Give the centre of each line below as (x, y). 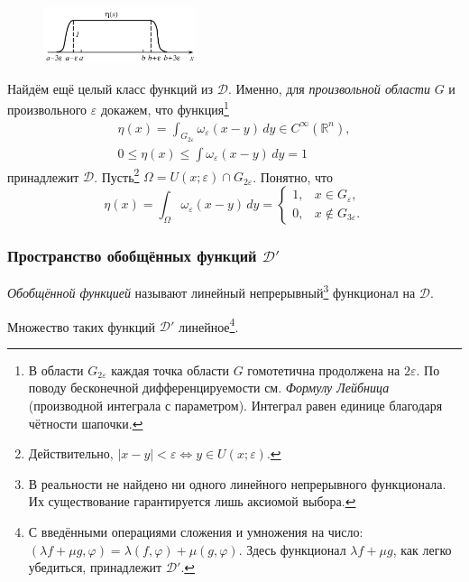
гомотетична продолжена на (324, 370)
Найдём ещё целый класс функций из (110, 88)
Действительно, (71, 453)
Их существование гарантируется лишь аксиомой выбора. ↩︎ (192, 501)
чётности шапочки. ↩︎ (86, 423)
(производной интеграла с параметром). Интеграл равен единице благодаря (235, 405)
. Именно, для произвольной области (329, 88)
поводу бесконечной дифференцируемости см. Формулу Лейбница (209, 388)
